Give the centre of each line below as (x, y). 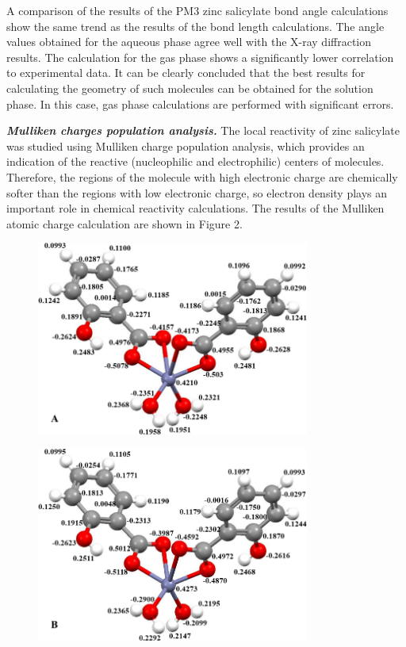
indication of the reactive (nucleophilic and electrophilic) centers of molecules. (195, 161)
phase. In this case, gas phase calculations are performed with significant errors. (200, 103)
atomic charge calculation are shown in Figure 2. (124, 223)
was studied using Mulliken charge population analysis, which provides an (186, 145)
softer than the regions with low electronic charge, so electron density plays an (197, 192)
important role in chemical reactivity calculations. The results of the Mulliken (195, 208)
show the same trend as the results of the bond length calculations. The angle (195, 26)
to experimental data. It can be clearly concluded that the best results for (186, 73)
